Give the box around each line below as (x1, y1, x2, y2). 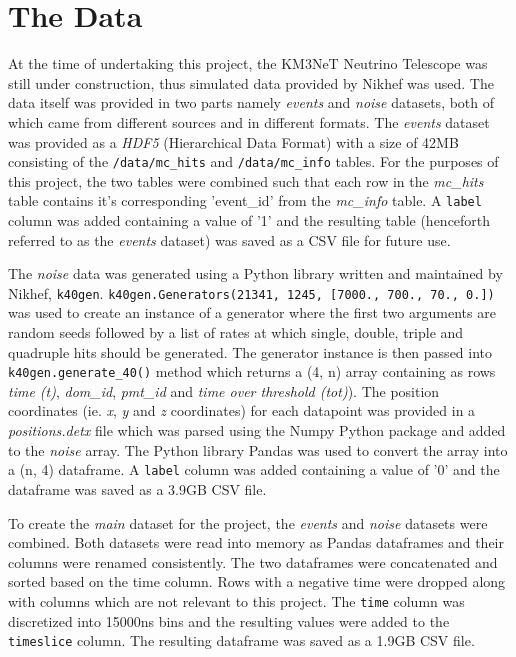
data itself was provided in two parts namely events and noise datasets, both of (8, 92, 495, 113)
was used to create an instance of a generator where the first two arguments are (8, 302, 496, 323)
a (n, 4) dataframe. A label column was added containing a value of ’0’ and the (8, 459, 500, 480)
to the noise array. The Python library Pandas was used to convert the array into (8, 439, 508, 460)
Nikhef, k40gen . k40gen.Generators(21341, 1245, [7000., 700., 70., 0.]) (8, 282, 495, 303)
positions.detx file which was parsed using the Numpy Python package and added (8, 420, 506, 441)
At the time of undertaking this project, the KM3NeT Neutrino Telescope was (8, 53, 488, 74)
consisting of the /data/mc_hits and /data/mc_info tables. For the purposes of (8, 151, 499, 172)
